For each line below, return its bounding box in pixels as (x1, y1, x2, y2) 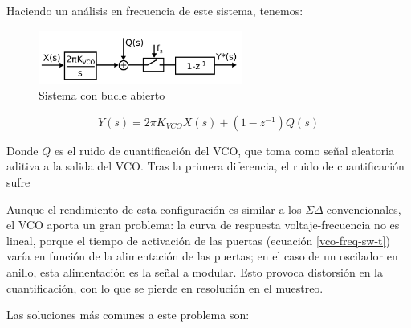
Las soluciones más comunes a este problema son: (6, 306, 250, 323)
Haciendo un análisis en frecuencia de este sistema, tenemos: (6, 2, 303, 18)
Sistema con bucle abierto (39, 87, 165, 104)
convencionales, (326, 200, 401, 217)
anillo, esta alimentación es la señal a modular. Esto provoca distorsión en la (6, 263, 383, 280)
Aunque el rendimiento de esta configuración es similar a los (6, 200, 302, 217)
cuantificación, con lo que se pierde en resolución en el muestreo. (6, 279, 324, 296)
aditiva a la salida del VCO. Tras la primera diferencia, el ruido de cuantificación (6, 158, 405, 174)
